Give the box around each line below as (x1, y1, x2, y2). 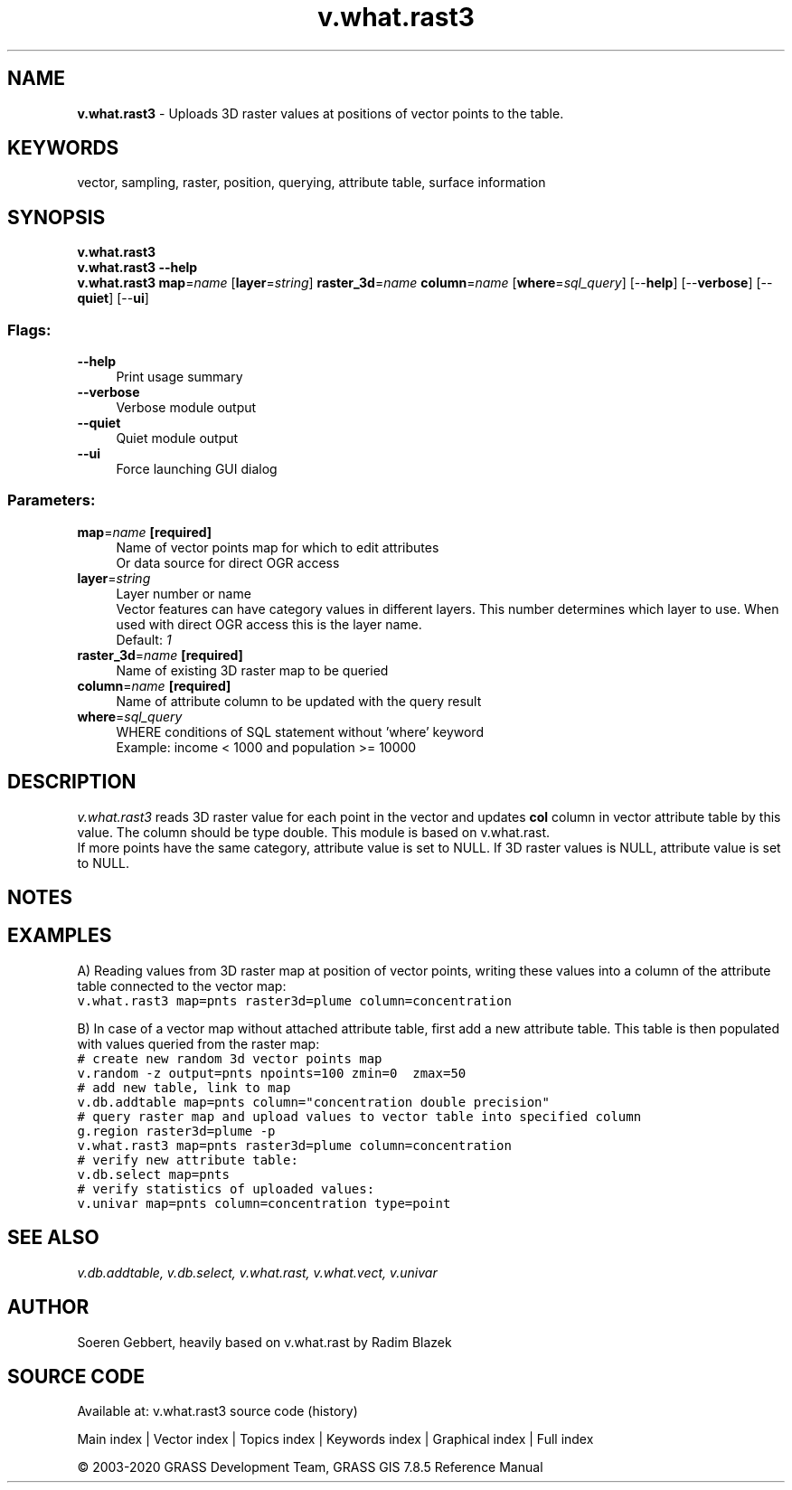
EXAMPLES (7, 924, 112, 948)
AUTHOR (7, 1296, 90, 1319)
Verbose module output (116, 400, 257, 416)
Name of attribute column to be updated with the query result (116, 693, 482, 709)
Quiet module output (116, 430, 239, 447)
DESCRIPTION (7, 770, 137, 794)
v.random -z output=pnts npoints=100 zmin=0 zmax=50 (77, 1065, 467, 1080)
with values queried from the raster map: (77, 1035, 320, 1051)
